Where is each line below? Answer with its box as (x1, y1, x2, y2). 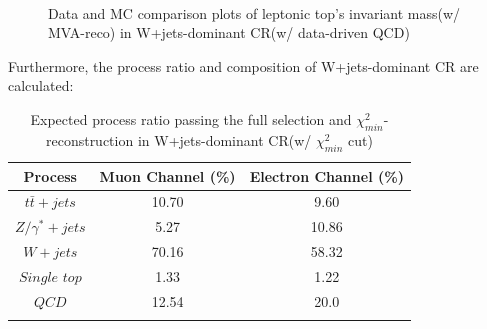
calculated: (8, 75, 74, 96)
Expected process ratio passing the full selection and (30, 108, 352, 129)
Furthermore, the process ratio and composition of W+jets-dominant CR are (8, 55, 479, 76)
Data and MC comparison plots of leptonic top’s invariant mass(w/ (48, 2, 461, 23)
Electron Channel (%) (249, 165, 404, 186)
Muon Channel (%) (99, 165, 236, 186)
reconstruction (45, 129, 134, 150)
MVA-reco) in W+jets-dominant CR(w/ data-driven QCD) (48, 22, 410, 43)
